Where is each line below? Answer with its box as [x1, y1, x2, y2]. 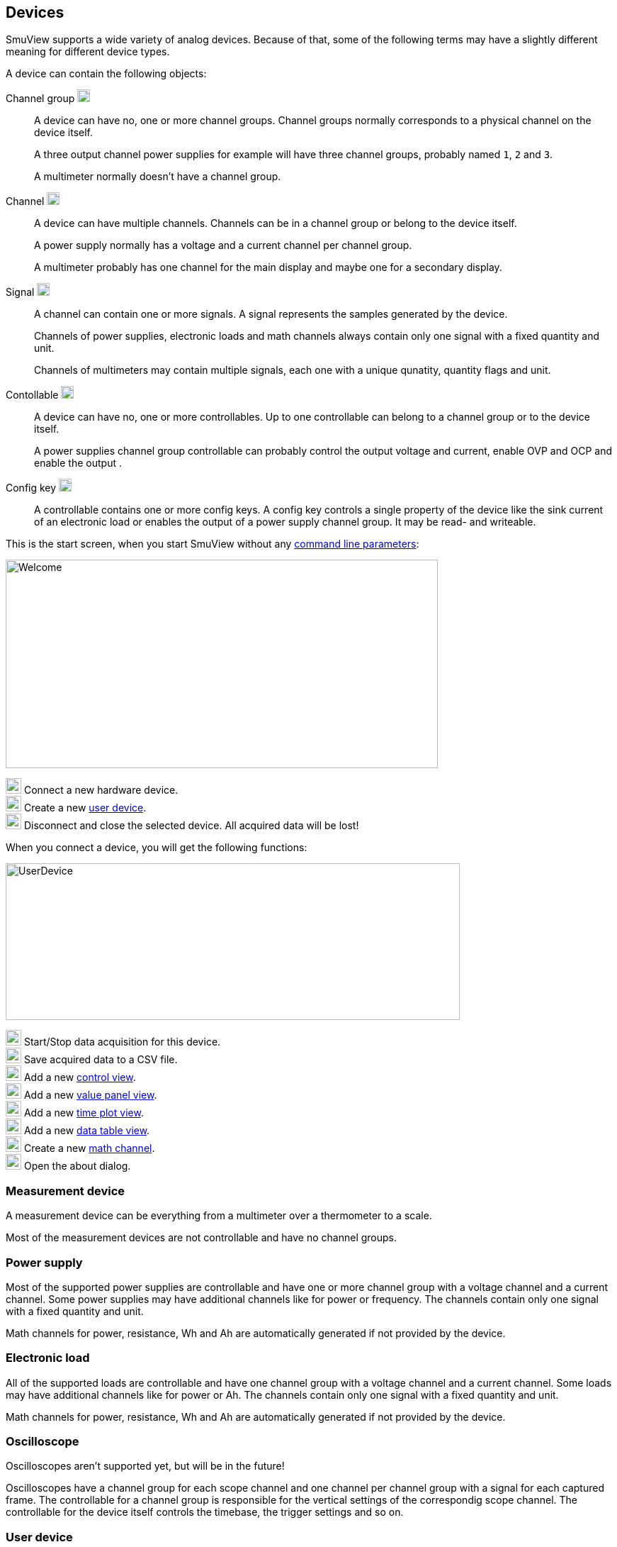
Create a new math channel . [23, 1142, 155, 1155]
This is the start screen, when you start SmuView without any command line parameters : [6, 538, 419, 550]
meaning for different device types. [6, 45, 170, 58]
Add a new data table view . [23, 1124, 150, 1137]
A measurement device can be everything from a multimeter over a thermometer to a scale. [6, 1209, 432, 1222]
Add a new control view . [23, 1071, 136, 1084]
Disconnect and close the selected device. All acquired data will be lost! [23, 819, 359, 832]
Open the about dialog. [23, 1160, 131, 1172]
